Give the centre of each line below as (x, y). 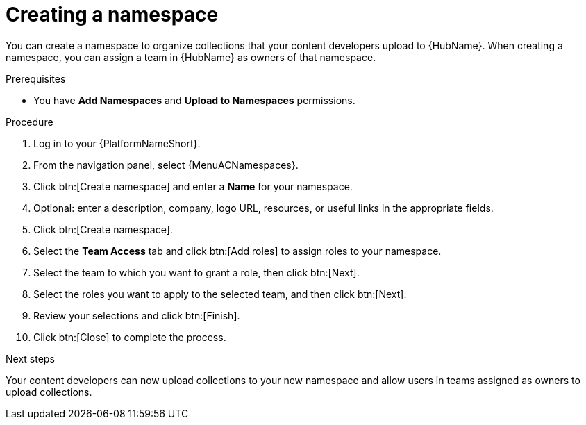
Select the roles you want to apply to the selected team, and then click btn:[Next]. (220, 294)
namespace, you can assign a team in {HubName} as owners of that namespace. (191, 57)
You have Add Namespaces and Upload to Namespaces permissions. (194, 100)
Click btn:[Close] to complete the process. (130, 337)
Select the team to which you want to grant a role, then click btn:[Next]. (196, 272)
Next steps (30, 358)
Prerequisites (36, 78)
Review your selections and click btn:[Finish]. (137, 315)
